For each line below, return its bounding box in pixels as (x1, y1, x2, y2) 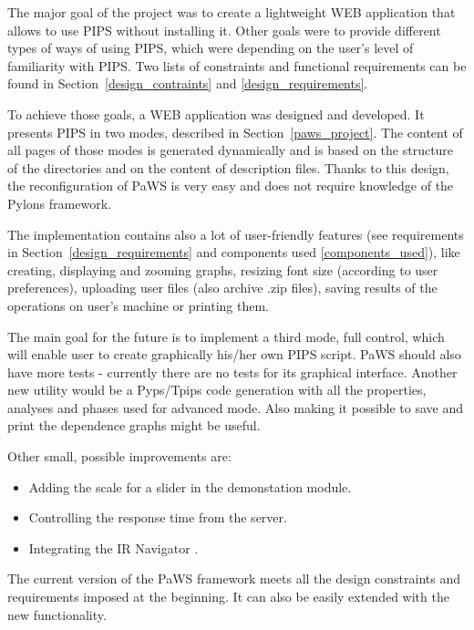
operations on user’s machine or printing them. (7, 295, 270, 315)
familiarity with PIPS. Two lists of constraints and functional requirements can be (7, 56, 467, 75)
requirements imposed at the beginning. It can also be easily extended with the (7, 587, 449, 606)
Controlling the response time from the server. (28, 508, 287, 527)
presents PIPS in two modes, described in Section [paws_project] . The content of (7, 122, 463, 141)
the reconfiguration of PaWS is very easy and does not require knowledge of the (7, 176, 454, 195)
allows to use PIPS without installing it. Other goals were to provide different (7, 20, 441, 39)
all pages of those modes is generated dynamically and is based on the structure (7, 140, 454, 160)
